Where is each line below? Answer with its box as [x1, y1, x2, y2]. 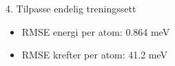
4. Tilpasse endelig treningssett [6, 1, 136, 15]
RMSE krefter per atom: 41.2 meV [21, 47, 168, 62]
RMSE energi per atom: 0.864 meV [21, 24, 170, 38]
